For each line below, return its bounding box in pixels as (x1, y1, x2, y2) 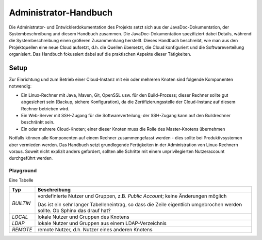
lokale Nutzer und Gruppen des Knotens (37, 213, 130, 220)
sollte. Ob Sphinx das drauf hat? (37, 207, 111, 214)
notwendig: (9, 83, 32, 89)
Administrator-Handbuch (9, 7, 113, 18)
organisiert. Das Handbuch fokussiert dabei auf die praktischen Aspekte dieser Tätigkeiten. (9, 51, 192, 57)
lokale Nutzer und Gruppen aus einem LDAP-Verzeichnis (37, 220, 167, 226)
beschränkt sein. (21, 119, 55, 125)
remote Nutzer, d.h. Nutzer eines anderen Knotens (37, 226, 153, 233)
